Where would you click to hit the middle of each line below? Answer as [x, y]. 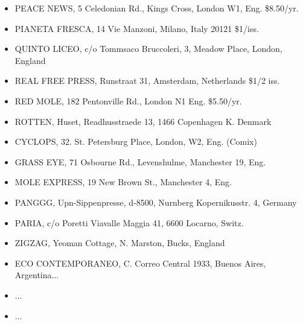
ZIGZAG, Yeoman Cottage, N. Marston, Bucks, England [120, 243]
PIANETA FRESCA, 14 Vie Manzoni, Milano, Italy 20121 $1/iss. [137, 28]
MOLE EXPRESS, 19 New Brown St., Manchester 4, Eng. [123, 182]
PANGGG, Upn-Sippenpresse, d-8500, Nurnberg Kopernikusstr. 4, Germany [156, 202]
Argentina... [37, 275]
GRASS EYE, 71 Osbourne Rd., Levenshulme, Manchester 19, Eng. [140, 161]
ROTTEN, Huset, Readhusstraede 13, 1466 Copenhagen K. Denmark [143, 121]
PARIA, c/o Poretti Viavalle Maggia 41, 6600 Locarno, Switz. [129, 222]
